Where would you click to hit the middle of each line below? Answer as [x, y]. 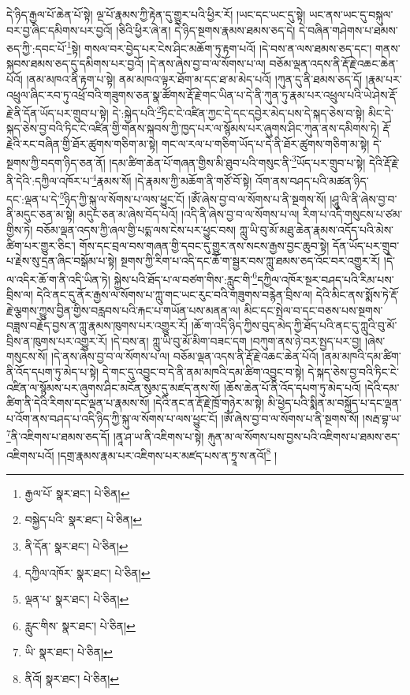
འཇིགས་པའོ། [30, 455]
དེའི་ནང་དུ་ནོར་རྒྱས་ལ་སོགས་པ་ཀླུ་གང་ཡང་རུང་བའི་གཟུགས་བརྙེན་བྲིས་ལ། [175, 295]
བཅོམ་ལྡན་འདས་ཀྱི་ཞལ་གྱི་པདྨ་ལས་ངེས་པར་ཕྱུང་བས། [136, 230]
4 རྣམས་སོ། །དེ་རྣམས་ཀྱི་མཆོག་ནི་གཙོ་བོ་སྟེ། [172, 179]
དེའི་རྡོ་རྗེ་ [384, 162]
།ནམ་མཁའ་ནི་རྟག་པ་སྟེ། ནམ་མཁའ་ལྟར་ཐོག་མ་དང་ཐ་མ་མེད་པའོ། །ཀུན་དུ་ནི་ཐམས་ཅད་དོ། [194, 79]
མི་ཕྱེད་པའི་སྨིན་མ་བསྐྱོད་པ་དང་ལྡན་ [335, 403]
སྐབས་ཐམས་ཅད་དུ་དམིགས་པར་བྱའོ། [75, 64]
